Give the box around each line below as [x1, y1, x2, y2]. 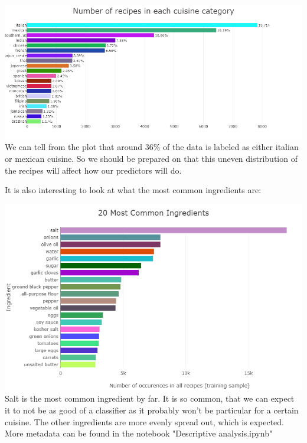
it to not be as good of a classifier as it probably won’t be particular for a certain [5, 403, 299, 416]
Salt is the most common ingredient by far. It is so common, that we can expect [5, 392, 295, 405]
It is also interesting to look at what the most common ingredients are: [5, 184, 262, 196]
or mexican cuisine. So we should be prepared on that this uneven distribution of [5, 152, 298, 164]
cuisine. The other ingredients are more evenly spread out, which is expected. [5, 415, 284, 428]
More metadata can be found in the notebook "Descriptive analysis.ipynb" [5, 427, 273, 439]
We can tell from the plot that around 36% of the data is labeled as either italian [5, 141, 299, 153]
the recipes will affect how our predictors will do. [5, 164, 182, 176]
